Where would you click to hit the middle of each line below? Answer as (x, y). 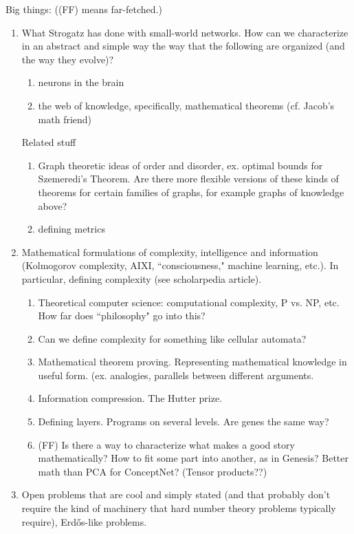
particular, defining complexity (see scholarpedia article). (142, 278)
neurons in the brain (81, 82)
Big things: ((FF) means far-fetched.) (84, 9)
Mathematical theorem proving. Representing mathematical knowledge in (192, 362)
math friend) (65, 119)
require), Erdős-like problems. (84, 521)
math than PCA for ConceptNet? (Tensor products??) (153, 471)
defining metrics (71, 229)
